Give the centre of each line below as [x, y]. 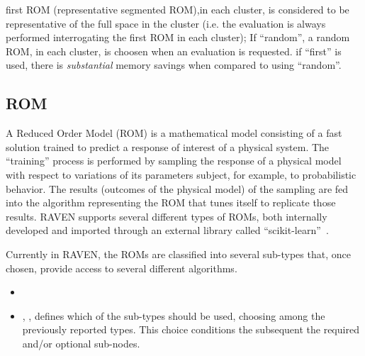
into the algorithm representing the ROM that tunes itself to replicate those [171, 202]
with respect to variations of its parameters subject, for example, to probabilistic [181, 174]
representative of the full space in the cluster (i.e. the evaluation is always [166, 23]
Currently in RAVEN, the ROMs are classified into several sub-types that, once [178, 254]
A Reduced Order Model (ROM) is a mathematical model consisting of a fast [174, 133]
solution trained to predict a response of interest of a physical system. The [168, 146]
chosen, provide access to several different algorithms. [122, 268]
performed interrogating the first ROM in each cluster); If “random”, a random [178, 37]
